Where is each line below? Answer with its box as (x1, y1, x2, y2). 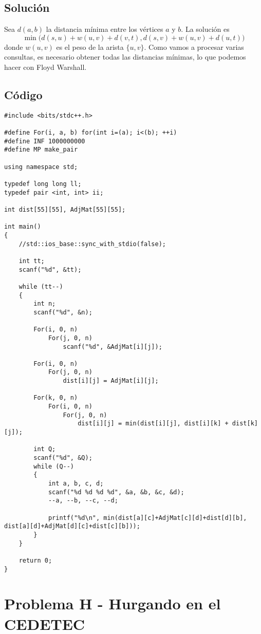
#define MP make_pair (4, 146, 78, 154)
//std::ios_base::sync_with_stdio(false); (18, 240, 166, 248)
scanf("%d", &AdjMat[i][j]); (63, 343, 162, 350)
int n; (33, 300, 56, 308)
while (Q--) (33, 462, 74, 470)
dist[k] (232, 420, 258, 427)
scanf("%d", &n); (33, 308, 92, 316)
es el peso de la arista (56, 41, 124, 52)
